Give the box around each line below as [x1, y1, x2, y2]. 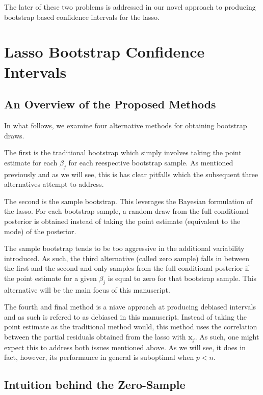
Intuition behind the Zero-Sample [4, 377, 186, 392]
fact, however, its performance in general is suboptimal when [4, 352, 194, 362]
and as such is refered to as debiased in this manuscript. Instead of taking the [4, 311, 247, 322]
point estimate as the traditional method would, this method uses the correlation [4, 321, 257, 332]
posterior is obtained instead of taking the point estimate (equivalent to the [4, 215, 241, 226]
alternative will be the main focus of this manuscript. [4, 284, 170, 295]
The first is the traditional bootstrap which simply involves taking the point [4, 147, 242, 158]
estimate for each [4, 157, 58, 167]
